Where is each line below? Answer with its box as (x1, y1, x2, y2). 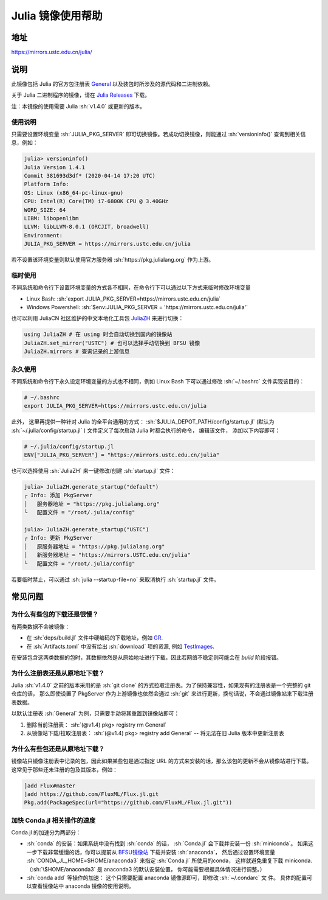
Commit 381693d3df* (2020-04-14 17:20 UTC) (24, 172, 156, 180)
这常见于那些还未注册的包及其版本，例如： (11, 766, 118, 773)
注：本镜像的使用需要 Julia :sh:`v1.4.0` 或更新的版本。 (11, 102, 146, 110)
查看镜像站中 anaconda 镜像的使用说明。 (31, 882, 134, 890)
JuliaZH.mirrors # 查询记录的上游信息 (24, 348, 130, 355)
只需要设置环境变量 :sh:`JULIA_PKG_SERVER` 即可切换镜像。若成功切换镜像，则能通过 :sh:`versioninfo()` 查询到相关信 (11, 130, 306, 138)
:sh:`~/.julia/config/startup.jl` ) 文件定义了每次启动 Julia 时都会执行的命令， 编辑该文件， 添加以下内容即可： (11, 427, 281, 434)
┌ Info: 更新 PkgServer (24, 534, 93, 542)
